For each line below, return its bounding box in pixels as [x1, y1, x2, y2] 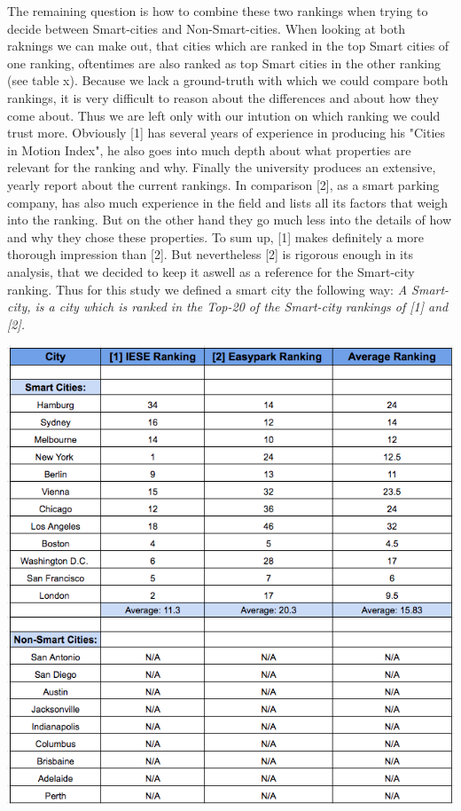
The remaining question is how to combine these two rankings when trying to [7, 2, 428, 20]
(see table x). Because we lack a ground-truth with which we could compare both [7, 71, 449, 90]
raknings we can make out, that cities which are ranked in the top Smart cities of [7, 36, 449, 55]
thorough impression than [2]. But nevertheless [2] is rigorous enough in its [7, 245, 413, 264]
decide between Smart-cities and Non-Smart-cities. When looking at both [7, 19, 406, 37]
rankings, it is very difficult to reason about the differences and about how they [7, 88, 439, 106]
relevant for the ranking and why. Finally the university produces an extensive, [7, 158, 436, 177]
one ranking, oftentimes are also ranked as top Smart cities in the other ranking [7, 53, 441, 72]
